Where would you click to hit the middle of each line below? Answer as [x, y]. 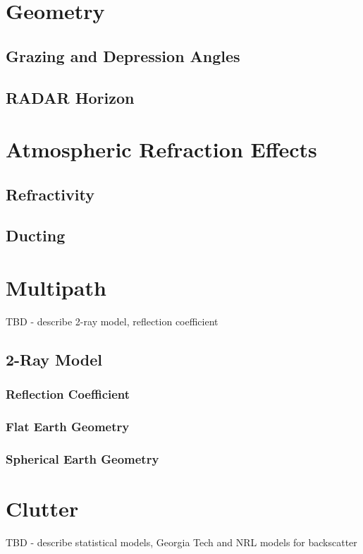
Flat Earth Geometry [68, 427]
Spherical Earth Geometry [82, 458]
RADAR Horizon [70, 97]
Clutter [42, 508]
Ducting [36, 235]
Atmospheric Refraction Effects [161, 149]
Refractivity [50, 194]
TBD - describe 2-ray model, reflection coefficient [112, 321]
